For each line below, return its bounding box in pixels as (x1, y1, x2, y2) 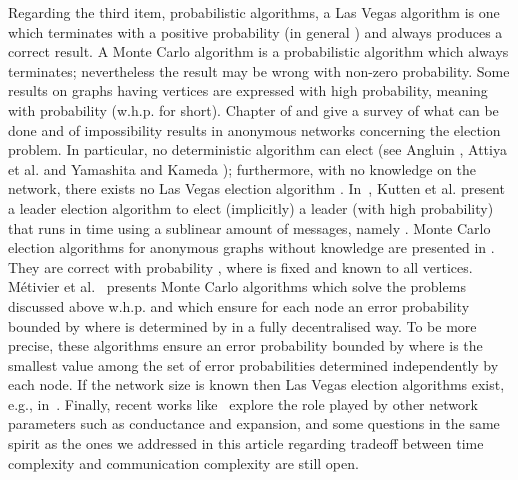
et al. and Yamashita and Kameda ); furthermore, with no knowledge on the (8, 158, 477, 179)
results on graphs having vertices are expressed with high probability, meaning (8, 80, 488, 101)
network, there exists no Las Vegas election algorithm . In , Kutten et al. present (8, 178, 505, 199)
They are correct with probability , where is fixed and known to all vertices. (8, 256, 473, 277)
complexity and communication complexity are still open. (8, 452, 359, 473)
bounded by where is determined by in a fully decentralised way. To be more (8, 315, 477, 336)
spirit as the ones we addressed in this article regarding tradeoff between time (8, 433, 484, 454)
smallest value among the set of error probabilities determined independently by (8, 354, 499, 375)
